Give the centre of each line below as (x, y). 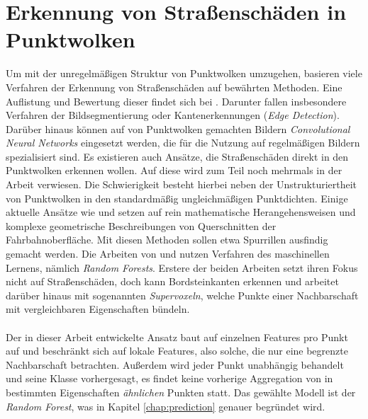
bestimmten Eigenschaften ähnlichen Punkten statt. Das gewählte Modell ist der (181, 392)
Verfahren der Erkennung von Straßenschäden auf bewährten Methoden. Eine (174, 87)
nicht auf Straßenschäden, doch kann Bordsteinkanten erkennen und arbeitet (172, 281)
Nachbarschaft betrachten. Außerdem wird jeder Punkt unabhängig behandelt (175, 364)
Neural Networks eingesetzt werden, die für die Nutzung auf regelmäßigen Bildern (183, 143)
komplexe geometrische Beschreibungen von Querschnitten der (141, 225)
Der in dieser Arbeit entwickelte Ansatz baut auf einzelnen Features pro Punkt (177, 337)
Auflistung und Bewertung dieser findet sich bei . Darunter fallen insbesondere (176, 101)
